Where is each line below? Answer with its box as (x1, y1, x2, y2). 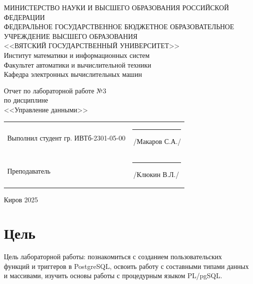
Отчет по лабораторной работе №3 (4, 85, 107, 95)
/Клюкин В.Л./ (133, 169, 179, 179)
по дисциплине (4, 95, 48, 105)
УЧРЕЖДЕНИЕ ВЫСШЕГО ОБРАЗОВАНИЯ (4, 31, 138, 41)
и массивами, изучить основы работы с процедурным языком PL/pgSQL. (4, 270, 222, 281)
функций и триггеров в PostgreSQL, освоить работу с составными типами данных (4, 261, 249, 271)
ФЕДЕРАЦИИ (4, 12, 45, 22)
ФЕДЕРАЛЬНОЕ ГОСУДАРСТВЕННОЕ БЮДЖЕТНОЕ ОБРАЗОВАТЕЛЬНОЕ (4, 21, 235, 32)
